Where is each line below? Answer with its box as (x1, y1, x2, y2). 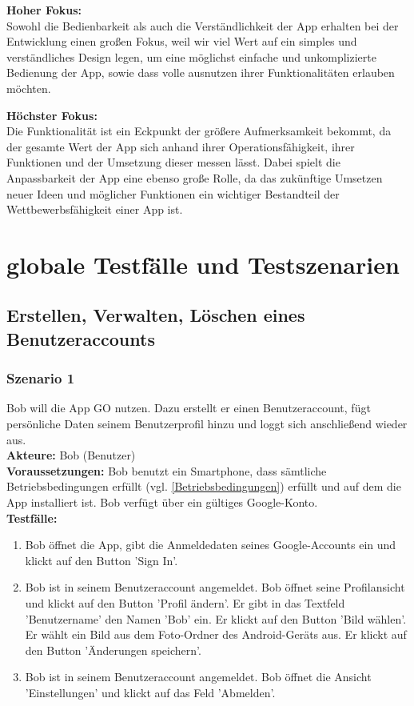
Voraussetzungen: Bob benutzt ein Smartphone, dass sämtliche (6, 462, 327, 479)
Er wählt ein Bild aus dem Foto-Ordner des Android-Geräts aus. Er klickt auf (25, 626, 407, 643)
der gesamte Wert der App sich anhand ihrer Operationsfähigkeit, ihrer (6, 138, 355, 154)
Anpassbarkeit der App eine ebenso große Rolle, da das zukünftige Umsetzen (6, 169, 383, 186)
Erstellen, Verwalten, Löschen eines (6, 303, 305, 327)
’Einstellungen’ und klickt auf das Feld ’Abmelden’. (25, 684, 276, 700)
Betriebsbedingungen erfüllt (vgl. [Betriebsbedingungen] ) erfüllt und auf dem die (6, 478, 401, 495)
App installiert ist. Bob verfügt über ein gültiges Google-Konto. (6, 494, 318, 511)
